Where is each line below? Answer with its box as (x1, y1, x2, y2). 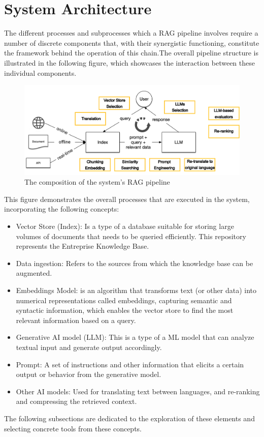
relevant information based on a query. (16, 314, 136, 325)
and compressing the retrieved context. (16, 396, 137, 406)
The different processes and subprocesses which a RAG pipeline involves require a (4, 27, 258, 38)
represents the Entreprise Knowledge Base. (16, 241, 149, 251)
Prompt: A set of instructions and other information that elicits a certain (16, 359, 244, 369)
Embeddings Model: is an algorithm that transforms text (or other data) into (16, 285, 257, 295)
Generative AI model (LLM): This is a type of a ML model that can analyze (16, 332, 254, 342)
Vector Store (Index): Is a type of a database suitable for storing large (16, 221, 234, 231)
